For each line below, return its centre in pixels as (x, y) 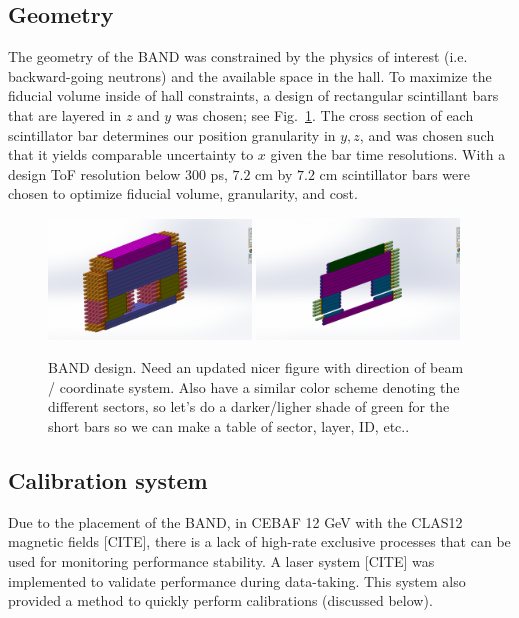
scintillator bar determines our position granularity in (172, 134)
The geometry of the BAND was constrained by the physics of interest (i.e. (238, 56)
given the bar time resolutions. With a (388, 154)
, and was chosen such (427, 134)
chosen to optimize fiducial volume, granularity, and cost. (183, 193)
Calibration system (108, 479)
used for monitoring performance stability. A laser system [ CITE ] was (221, 560)
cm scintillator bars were (394, 173)
